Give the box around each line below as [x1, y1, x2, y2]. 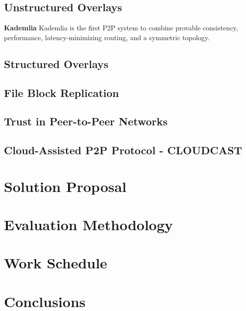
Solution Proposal [4, 176, 127, 196]
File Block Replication [4, 85, 119, 100]
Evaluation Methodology [4, 215, 173, 235]
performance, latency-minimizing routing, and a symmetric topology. [4, 32, 210, 42]
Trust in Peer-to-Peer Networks [4, 114, 168, 129]
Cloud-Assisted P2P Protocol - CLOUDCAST [4, 143, 243, 158]
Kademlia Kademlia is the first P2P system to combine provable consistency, [4, 23, 238, 33]
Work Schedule [4, 253, 108, 273]
